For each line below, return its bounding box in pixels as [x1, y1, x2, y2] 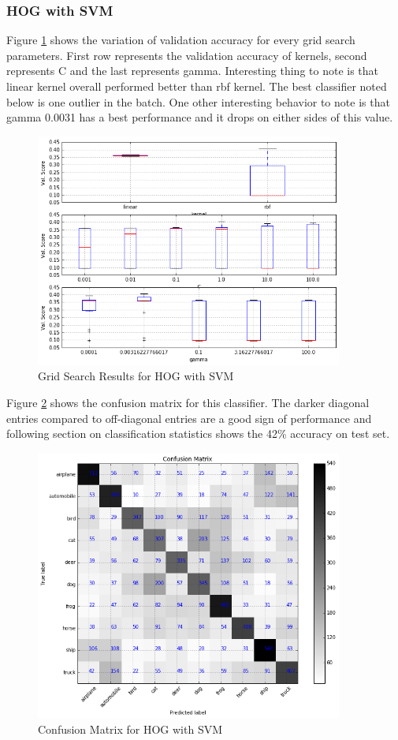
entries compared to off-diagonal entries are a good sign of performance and [6, 409, 372, 426]
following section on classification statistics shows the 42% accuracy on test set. [6, 425, 390, 442]
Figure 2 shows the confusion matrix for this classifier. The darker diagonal [6, 394, 370, 411]
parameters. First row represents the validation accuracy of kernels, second [6, 47, 367, 63]
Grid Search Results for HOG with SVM [38, 368, 234, 384]
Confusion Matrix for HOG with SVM [38, 721, 223, 738]
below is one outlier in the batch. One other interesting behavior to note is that [6, 93, 390, 110]
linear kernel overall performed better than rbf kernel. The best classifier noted [6, 78, 387, 94]
